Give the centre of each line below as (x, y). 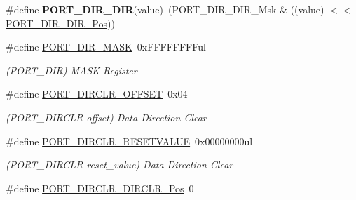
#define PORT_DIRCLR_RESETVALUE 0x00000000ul (129, 141)
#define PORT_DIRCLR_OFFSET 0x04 (97, 94)
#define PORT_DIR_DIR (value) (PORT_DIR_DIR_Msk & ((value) (165, 9)
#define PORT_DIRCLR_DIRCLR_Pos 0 (100, 188)
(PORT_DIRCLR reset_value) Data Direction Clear (119, 165)
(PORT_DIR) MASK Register (71, 70)
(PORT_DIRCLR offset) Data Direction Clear (106, 117)
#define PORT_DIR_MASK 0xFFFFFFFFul (106, 47)
